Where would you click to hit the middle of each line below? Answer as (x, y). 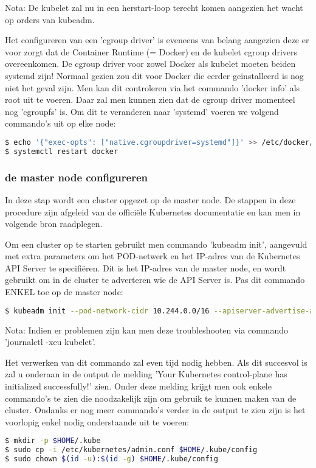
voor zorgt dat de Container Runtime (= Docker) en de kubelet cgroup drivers (151, 51)
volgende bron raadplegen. (54, 224)
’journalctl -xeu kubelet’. (50, 342)
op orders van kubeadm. (50, 19)
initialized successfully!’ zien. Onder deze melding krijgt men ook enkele (138, 386)
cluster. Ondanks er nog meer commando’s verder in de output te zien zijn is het (155, 410)
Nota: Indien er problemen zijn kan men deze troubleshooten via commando (147, 330)
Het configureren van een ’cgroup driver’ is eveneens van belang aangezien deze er (157, 40)
